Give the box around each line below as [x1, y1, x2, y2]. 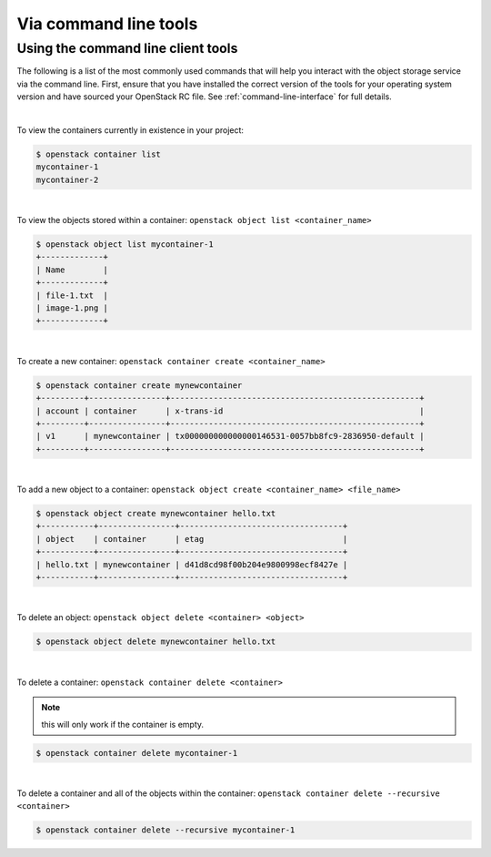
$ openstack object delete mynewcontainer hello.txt [35, 637, 276, 647]
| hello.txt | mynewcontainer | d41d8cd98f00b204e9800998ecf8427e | [35, 559, 348, 569]
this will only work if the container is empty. [41, 719, 205, 729]
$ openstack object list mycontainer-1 [35, 240, 214, 250]
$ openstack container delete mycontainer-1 [35, 748, 238, 758]
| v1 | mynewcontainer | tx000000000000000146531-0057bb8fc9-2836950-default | [35, 431, 425, 442]
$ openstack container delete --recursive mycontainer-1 [35, 825, 296, 835]
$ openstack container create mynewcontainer [35, 380, 243, 391]
